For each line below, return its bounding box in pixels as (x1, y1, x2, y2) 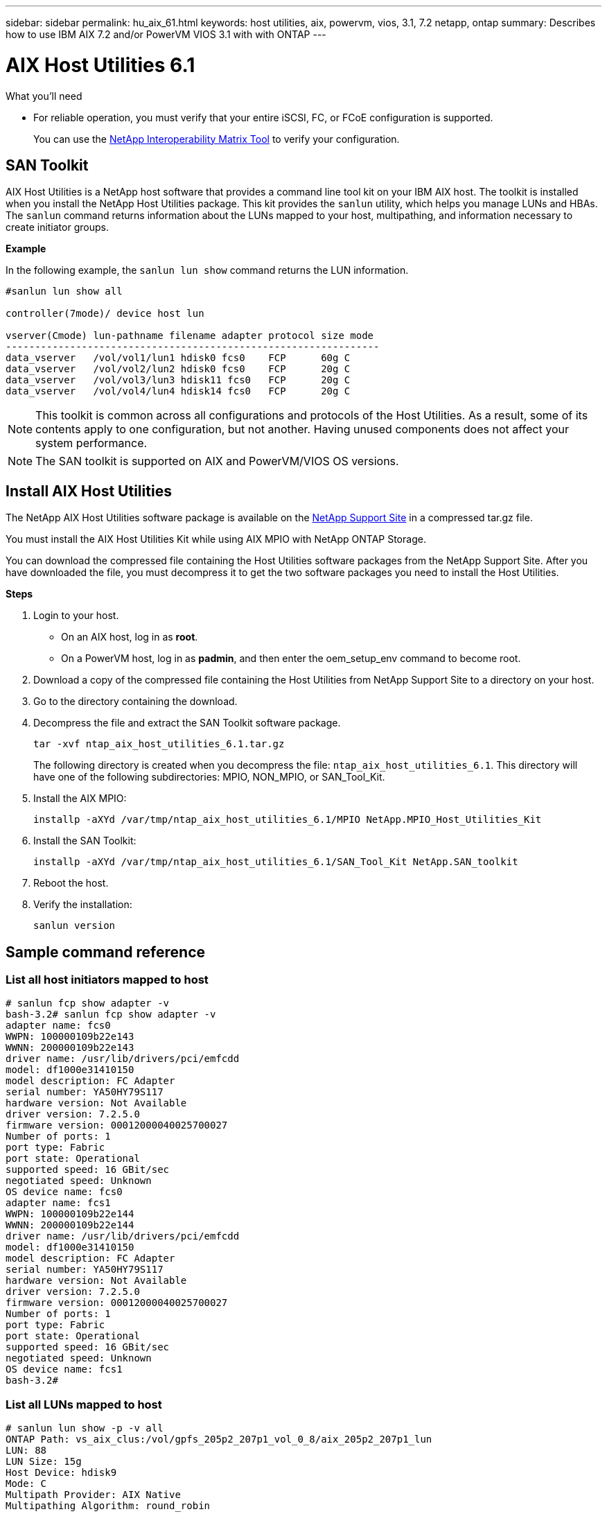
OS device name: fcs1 (6, 1364, 123, 1375)
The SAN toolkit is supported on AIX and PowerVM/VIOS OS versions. (35, 454, 399, 469)
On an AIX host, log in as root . (61, 631, 198, 643)
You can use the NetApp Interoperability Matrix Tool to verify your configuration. (33, 132, 400, 145)
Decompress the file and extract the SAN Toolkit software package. (33, 717, 341, 729)
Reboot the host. (33, 877, 109, 889)
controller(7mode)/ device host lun (6, 308, 204, 320)
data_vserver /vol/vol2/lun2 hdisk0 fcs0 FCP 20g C (6, 363, 351, 375)
